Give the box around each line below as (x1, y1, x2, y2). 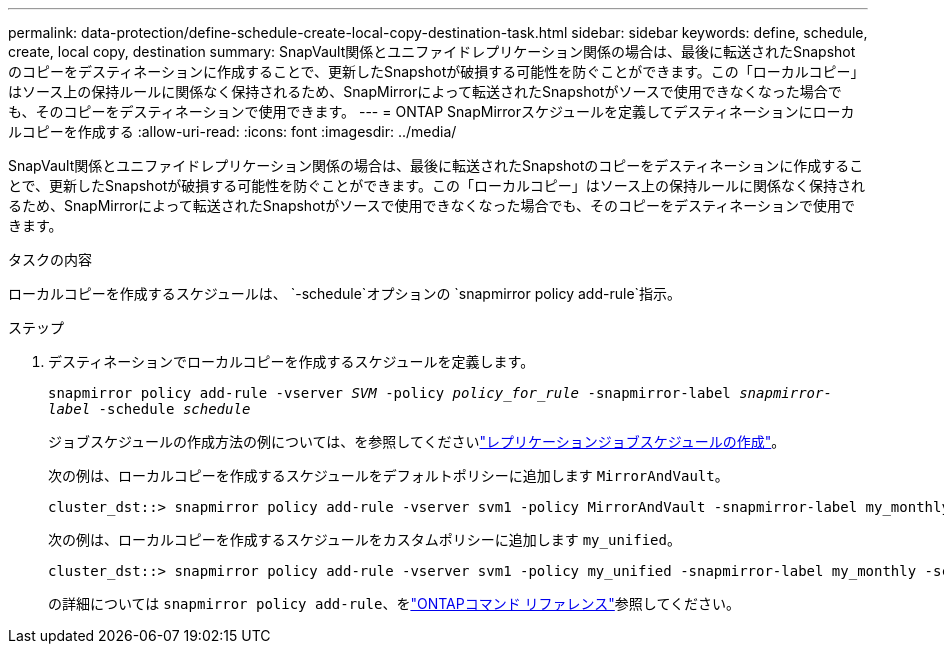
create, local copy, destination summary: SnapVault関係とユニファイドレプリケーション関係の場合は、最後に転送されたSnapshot (8, 43, 856, 60)
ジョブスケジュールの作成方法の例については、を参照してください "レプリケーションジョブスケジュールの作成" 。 (48, 433, 786, 450)
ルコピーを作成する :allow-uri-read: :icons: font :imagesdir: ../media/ (8, 123, 457, 140)
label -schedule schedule (48, 401, 251, 417)
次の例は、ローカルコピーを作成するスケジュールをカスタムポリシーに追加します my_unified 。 (48, 531, 681, 548)
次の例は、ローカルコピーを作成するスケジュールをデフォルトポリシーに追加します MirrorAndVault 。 (48, 467, 729, 484)
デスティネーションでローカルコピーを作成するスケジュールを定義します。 (48, 353, 535, 370)
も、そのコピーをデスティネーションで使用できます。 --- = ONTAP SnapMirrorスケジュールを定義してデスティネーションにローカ (8, 103, 855, 120)
